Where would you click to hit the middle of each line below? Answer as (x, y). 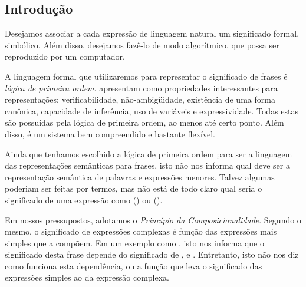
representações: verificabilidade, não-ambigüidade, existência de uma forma (140, 99)
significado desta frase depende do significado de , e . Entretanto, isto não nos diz (152, 254)
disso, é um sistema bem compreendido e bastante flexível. (110, 133)
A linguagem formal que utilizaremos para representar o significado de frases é (146, 76)
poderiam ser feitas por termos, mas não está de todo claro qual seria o (134, 188)
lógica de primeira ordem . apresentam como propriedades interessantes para (141, 88)
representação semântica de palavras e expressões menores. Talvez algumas (140, 177)
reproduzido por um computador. (65, 56)
